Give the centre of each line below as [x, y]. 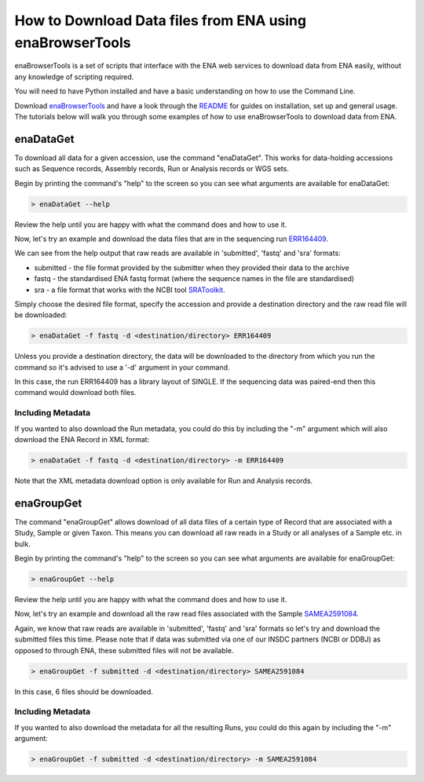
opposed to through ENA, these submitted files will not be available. [124, 650]
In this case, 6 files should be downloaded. [84, 692]
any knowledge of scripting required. [74, 77]
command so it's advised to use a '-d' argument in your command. [122, 367]
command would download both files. [75, 393]
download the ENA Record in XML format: [82, 439]
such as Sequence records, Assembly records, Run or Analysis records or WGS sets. [152, 169]
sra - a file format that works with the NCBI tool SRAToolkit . [130, 290]
